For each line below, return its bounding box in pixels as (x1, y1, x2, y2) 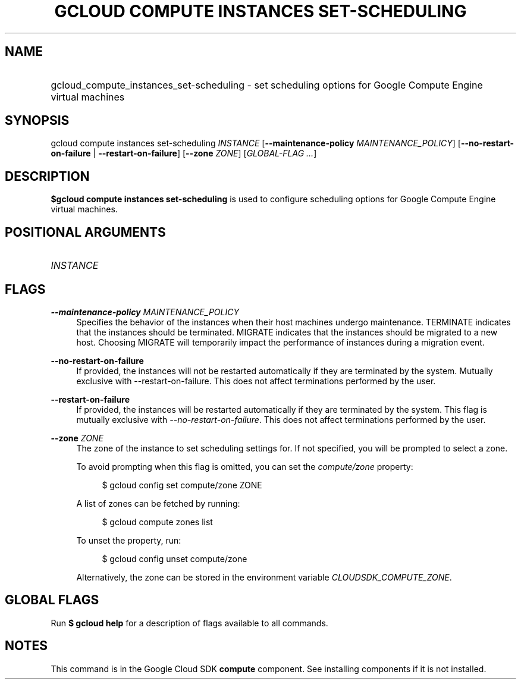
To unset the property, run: (76, 535, 181, 545)
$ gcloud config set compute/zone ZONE (102, 479, 262, 490)
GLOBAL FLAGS (5, 592, 99, 608)
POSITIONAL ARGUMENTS (5, 224, 166, 240)
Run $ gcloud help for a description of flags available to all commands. (51, 617, 328, 628)
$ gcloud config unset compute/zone (102, 553, 247, 564)
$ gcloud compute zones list (102, 516, 213, 527)
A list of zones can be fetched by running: (76, 498, 240, 509)
